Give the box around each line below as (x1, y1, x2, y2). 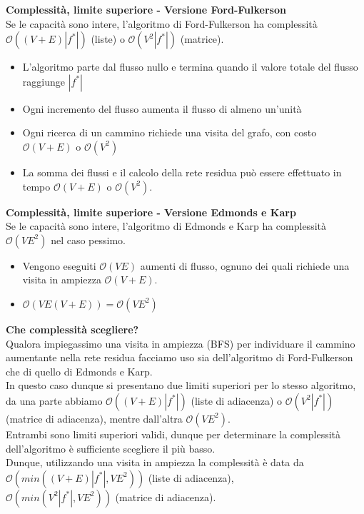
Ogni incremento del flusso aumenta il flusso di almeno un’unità (22, 101, 302, 116)
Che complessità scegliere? (6, 321, 139, 336)
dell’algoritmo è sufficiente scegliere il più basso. (6, 440, 216, 455)
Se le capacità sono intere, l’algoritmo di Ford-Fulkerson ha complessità (6, 16, 318, 31)
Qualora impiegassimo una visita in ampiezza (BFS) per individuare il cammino (6, 336, 355, 351)
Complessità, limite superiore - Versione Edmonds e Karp (6, 204, 296, 219)
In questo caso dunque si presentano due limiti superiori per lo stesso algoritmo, (6, 378, 356, 393)
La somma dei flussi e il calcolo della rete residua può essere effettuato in (22, 164, 342, 179)
